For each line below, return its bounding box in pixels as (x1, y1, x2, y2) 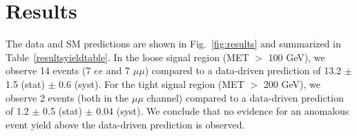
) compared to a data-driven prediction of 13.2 (144, 63, 342, 78)
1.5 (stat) (6, 76, 45, 91)
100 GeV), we (268, 49, 325, 64)
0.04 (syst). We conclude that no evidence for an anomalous (96, 104, 349, 118)
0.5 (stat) (43, 104, 82, 118)
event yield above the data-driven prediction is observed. (6, 117, 245, 131)
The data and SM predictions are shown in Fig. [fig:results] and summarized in (6, 36, 341, 51)
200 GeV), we (263, 76, 320, 91)
